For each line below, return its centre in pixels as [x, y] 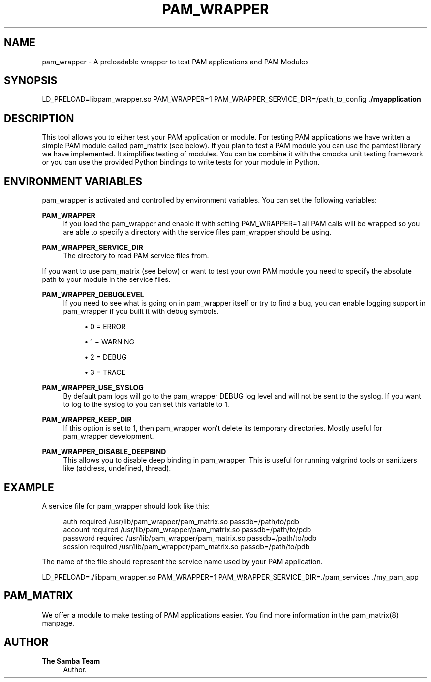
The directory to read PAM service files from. [136, 256]
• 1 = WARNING [109, 342]
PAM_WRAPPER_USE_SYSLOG [93, 388]
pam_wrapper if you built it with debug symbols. [141, 311]
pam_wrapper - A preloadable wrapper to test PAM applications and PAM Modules [175, 62]
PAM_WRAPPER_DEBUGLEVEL [93, 295]
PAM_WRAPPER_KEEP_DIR [87, 420]
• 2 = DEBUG [106, 357]
